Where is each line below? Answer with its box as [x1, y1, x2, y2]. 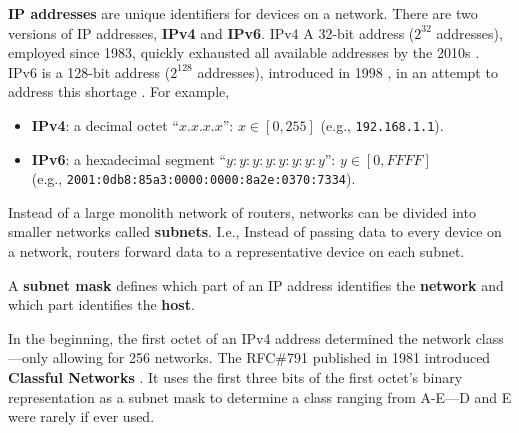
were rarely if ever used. [8, 406, 155, 427]
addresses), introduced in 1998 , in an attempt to [197, 61, 498, 82]
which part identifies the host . [8, 294, 195, 315]
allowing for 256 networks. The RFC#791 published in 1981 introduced [52, 347, 491, 368]
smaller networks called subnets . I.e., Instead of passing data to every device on [8, 221, 502, 242]
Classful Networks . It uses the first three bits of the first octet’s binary [8, 367, 463, 388]
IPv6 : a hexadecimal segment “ [31, 148, 227, 169]
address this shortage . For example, [8, 81, 230, 102]
